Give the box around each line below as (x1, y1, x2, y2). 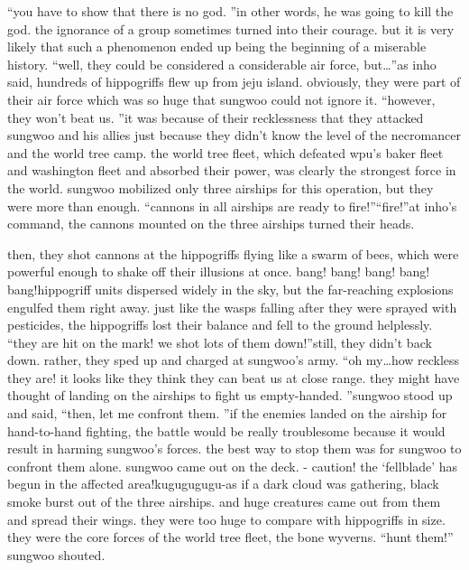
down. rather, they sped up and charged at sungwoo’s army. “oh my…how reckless (7, 350, 460, 369)
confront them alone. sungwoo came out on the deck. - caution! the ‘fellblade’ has (7, 456, 458, 475)
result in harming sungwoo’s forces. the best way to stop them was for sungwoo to (7, 439, 462, 458)
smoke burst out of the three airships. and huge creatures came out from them (7, 492, 441, 511)
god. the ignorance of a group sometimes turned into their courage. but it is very (7, 19, 455, 38)
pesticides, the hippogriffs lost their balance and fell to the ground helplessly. (7, 315, 433, 334)
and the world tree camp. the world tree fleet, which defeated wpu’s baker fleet (7, 143, 444, 162)
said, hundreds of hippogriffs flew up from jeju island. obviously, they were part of (7, 72, 461, 91)
